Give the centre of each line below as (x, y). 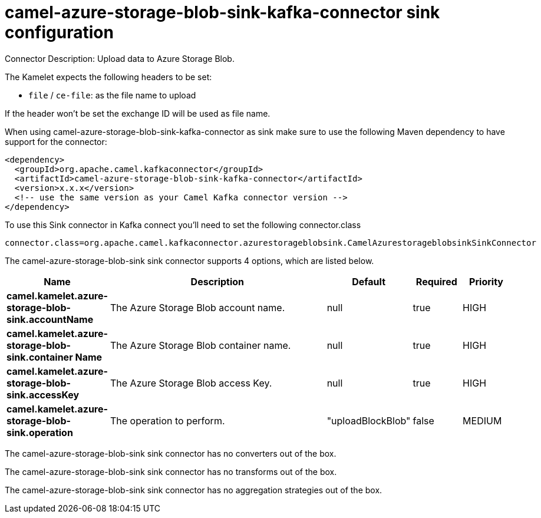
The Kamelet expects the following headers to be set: (108, 77)
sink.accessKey (43, 395)
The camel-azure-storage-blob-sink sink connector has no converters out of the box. (171, 453)
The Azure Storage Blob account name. (198, 307)
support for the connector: (56, 141)
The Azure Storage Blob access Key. (191, 383)
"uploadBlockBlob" (369, 420)
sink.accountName (50, 319)
